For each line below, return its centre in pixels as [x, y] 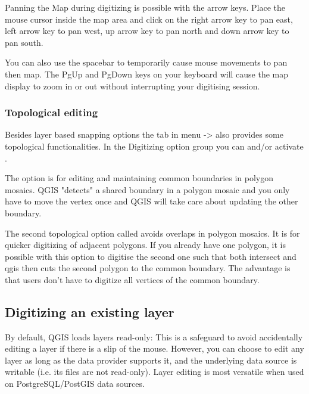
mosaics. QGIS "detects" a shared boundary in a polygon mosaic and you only [147, 189]
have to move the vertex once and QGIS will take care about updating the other [152, 201]
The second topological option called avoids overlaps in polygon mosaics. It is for [152, 233]
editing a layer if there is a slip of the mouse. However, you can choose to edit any [154, 348]
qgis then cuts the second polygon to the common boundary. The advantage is [148, 268]
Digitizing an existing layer [90, 311]
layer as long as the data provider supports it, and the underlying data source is [151, 360]
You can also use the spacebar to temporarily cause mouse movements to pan [146, 62]
